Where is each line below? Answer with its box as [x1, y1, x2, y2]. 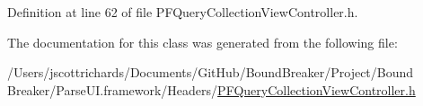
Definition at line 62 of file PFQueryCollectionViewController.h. [7, 3, 358, 21]
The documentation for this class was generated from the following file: [7, 32, 398, 51]
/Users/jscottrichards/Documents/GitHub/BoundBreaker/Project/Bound [7, 63, 414, 82]
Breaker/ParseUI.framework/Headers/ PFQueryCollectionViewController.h [7, 80, 416, 99]
